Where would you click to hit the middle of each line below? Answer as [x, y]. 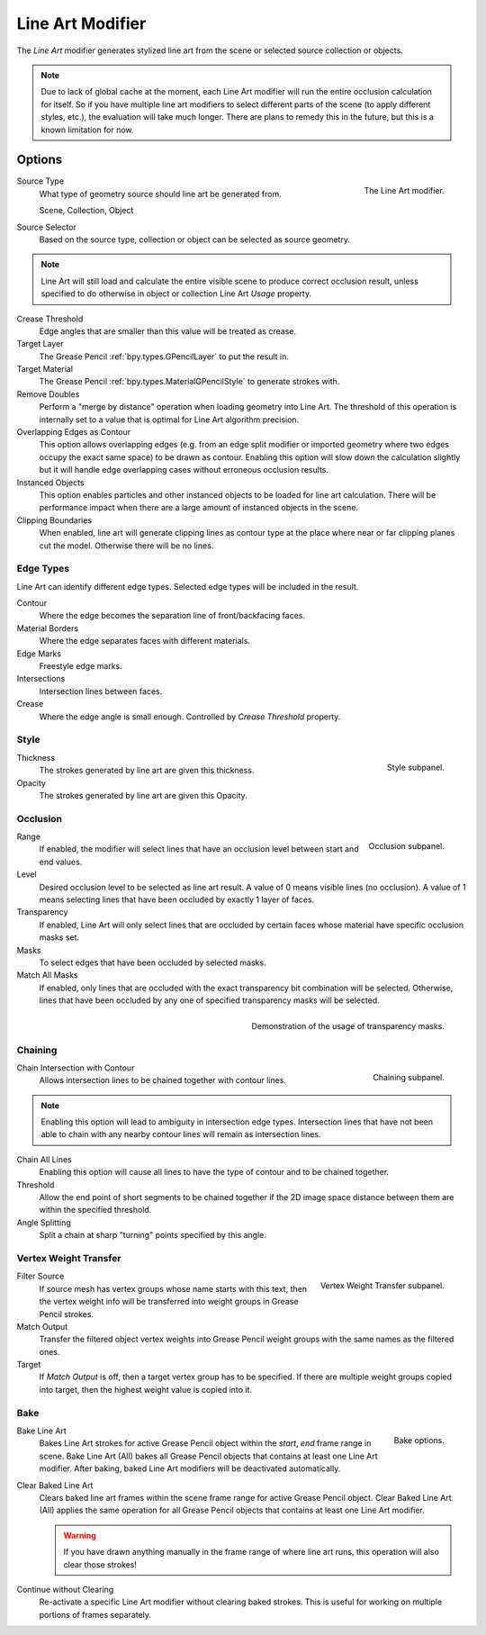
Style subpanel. [416, 767]
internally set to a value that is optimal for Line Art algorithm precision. [169, 420]
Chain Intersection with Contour [76, 1068]
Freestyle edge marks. [81, 666]
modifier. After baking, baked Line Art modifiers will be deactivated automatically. [190, 1468]
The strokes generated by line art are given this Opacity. [143, 795]
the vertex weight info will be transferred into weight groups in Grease [169, 1302]
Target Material [45, 369]
